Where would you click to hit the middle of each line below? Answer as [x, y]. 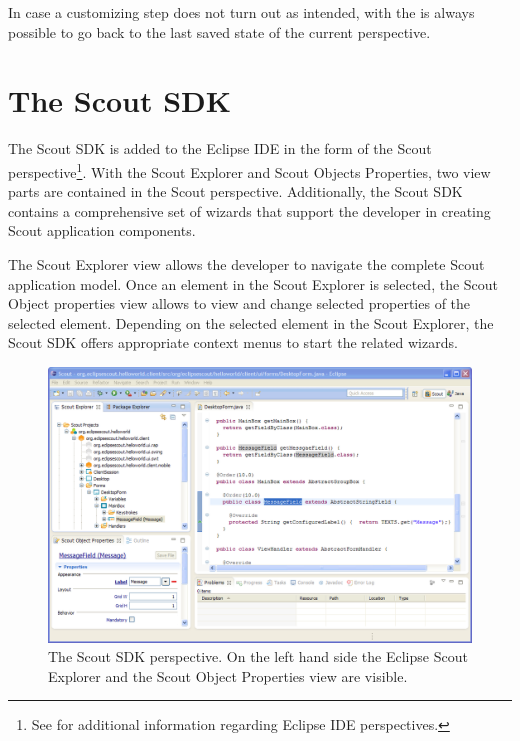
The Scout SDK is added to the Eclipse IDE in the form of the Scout [220, 148]
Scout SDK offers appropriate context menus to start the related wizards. [233, 342]
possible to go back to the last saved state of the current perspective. [219, 31]
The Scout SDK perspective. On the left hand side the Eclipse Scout [258, 656]
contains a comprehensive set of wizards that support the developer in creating [249, 210]
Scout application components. [102, 230]
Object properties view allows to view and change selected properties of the [239, 303]
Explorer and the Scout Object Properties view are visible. [228, 675]
